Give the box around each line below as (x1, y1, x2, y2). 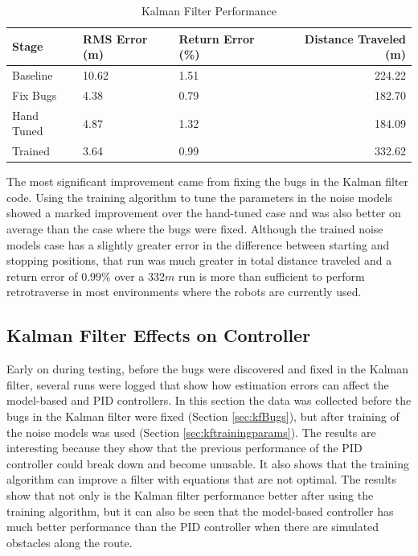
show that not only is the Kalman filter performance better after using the (6, 486, 374, 503)
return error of (6, 267, 78, 284)
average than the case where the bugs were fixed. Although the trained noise (6, 220, 383, 237)
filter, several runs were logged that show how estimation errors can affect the (6, 376, 389, 393)
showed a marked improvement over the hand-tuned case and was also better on (6, 204, 401, 221)
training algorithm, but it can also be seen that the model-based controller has (6, 502, 394, 519)
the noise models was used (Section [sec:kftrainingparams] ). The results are (6, 423, 376, 440)
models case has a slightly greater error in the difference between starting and (6, 236, 390, 253)
